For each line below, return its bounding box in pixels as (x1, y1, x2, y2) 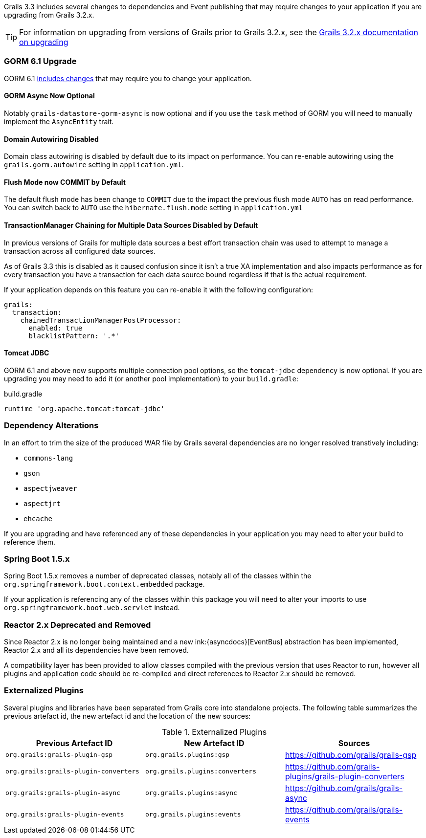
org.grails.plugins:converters (145, 768, 256, 775)
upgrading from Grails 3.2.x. (4, 11, 94, 19)
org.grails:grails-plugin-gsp (5, 751, 113, 759)
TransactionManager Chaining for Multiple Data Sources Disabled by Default (4, 221, 258, 230)
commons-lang (23, 454, 73, 462)
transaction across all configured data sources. (4, 246, 156, 255)
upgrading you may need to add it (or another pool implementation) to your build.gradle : (4, 374, 299, 383)
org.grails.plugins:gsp (145, 751, 230, 759)
